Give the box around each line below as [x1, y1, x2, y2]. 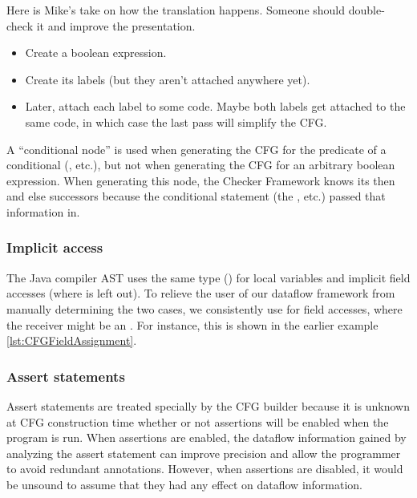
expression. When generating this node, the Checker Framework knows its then [6, 172, 395, 188]
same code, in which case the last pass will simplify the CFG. [25, 113, 327, 130]
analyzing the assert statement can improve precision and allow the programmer [6, 444, 401, 461]
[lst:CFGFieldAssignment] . [6, 332, 137, 349]
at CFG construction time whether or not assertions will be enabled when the [6, 413, 389, 430]
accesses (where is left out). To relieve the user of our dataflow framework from [6, 285, 395, 302]
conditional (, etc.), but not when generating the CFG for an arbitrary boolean [6, 156, 395, 173]
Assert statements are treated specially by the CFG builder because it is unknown [6, 397, 411, 414]
